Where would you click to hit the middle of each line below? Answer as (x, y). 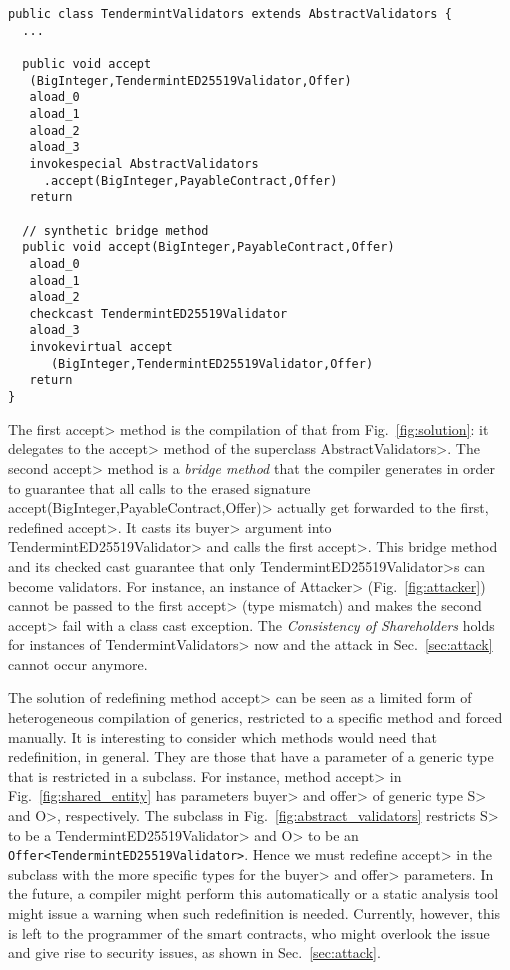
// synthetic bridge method (115, 230)
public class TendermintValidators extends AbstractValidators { (230, 14)
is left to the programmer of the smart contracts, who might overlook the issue (249, 932)
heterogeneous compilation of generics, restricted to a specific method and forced (255, 717)
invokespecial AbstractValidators (144, 163)
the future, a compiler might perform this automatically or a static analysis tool (253, 893)
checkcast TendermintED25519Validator (158, 313)
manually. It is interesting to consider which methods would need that (222, 736)
